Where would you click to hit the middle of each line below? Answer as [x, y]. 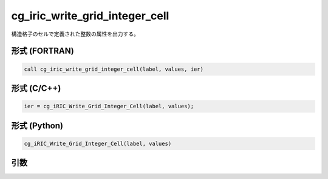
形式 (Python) [37, 125]
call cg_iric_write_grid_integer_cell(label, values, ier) [114, 69]
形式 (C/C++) [36, 88]
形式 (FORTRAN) [43, 51]
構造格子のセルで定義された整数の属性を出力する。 [75, 34]
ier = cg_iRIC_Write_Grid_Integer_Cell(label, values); [109, 106]
